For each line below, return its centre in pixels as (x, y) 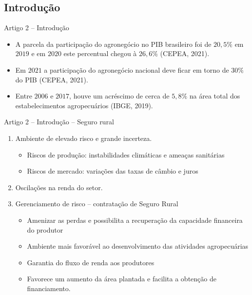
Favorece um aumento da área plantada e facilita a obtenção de (122, 279)
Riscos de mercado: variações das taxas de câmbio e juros (113, 171)
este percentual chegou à (100, 53)
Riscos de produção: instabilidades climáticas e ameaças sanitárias (126, 154)
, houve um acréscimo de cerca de (119, 96)
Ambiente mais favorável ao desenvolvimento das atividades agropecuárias (138, 246)
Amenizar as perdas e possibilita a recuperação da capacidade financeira (135, 220)
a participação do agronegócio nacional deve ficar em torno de (136, 69)
